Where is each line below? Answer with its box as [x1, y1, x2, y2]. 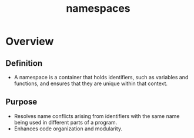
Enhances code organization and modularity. [14, 125, 123, 132]
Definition [5, 58, 42, 68]
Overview [5, 35, 54, 48]
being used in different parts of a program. [14, 119, 118, 126]
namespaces [66, 2, 131, 15]
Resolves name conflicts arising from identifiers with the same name [14, 112, 180, 119]
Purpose [5, 97, 38, 107]
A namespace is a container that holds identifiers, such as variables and [14, 74, 189, 80]
